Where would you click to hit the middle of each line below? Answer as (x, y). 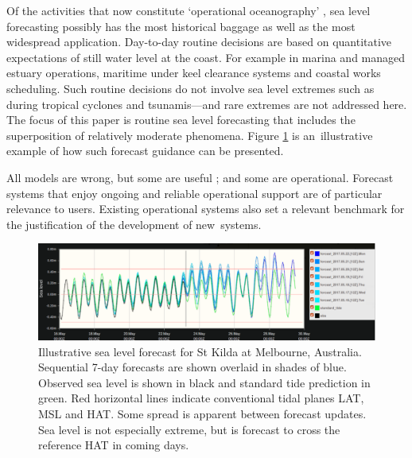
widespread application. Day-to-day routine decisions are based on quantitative (199, 42)
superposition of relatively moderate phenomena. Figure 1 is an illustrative (190, 135)
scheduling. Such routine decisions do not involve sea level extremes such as (190, 88)
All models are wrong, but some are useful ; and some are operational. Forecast (200, 177)
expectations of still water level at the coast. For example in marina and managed (206, 57)
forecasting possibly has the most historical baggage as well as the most (181, 26)
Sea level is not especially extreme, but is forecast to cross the (189, 429)
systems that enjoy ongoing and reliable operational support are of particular (194, 193)
